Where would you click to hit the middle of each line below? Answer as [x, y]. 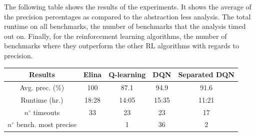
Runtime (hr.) [42, 99]
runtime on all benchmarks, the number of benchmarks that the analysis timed [125, 26]
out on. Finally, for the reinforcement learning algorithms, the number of [115, 36]
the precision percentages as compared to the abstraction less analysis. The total [127, 16]
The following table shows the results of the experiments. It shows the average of [128, 6]
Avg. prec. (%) [42, 87]
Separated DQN [206, 74]
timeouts [46, 112]
